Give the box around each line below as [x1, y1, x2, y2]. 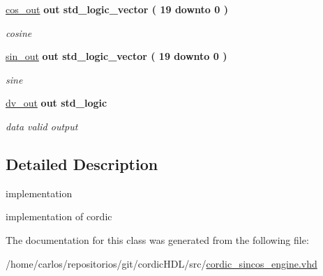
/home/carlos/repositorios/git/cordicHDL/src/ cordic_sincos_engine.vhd [6, 256, 317, 270]
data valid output [6, 118, 78, 133]
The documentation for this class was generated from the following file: [6, 232, 309, 247]
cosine [6, 25, 32, 40]
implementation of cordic [6, 209, 112, 224]
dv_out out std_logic [6, 95, 107, 110]
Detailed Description [6, 153, 158, 174]
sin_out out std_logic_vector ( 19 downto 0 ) [6, 49, 227, 63]
